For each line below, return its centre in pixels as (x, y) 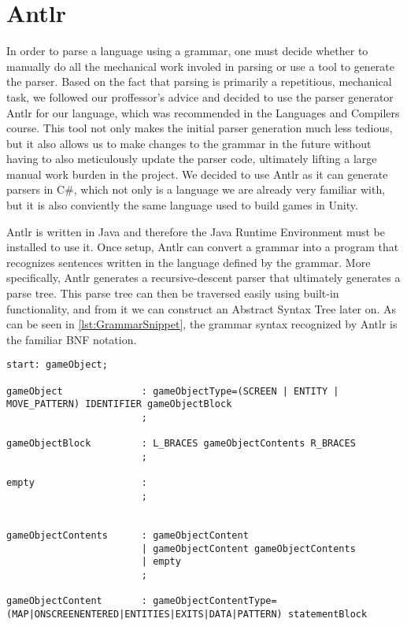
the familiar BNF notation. (72, 339)
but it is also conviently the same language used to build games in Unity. (182, 205)
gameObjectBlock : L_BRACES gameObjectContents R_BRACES (181, 444)
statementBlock (327, 614)
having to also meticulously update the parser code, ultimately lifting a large (192, 159)
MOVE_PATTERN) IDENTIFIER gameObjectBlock (119, 404)
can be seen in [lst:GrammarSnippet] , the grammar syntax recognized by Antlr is (202, 324)
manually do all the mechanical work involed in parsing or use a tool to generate (201, 66)
